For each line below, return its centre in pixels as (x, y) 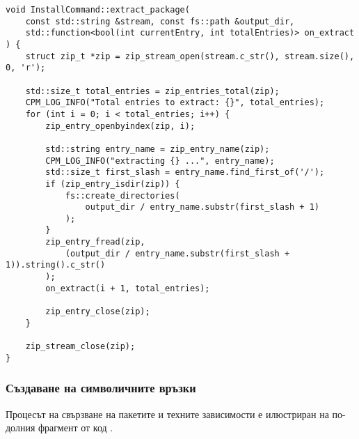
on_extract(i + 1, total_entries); (128, 288)
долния (21, 428)
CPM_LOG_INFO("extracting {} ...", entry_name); (160, 161)
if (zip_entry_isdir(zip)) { (113, 184)
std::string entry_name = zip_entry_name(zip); (158, 149)
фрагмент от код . (76, 428)
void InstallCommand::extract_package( (98, 10)
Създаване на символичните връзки (101, 388)
